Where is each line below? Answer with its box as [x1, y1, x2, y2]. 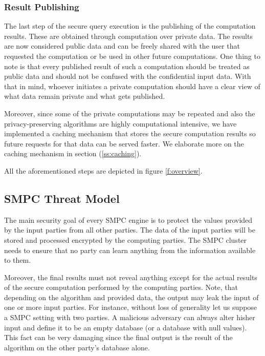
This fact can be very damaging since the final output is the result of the [4, 332, 233, 343]
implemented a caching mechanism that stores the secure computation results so [4, 128, 256, 139]
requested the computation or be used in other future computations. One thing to [4, 51, 260, 61]
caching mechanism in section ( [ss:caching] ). [4, 148, 142, 159]
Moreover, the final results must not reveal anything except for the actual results [4, 271, 257, 282]
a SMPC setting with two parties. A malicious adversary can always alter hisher [4, 312, 255, 323]
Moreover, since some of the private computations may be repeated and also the [4, 108, 255, 118]
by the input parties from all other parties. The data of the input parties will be [4, 224, 255, 235]
